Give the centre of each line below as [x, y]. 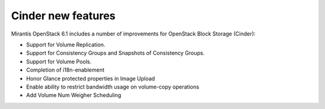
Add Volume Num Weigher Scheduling [74, 95]
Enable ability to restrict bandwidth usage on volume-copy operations [113, 87]
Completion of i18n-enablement [65, 70]
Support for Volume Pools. [59, 61]
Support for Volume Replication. [66, 45]
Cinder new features [63, 16]
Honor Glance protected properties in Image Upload [91, 78]
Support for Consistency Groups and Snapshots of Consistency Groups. [116, 53]
